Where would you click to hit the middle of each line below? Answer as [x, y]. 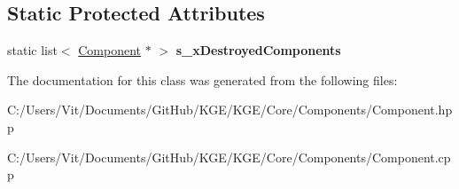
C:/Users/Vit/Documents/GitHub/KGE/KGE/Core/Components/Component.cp [229, 157]
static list [32, 50]
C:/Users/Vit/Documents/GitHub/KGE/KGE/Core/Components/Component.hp [230, 110]
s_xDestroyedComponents [258, 50]
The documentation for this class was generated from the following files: [202, 79]
